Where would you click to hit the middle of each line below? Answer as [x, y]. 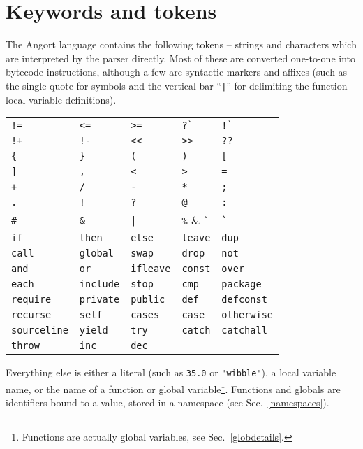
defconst [244, 300]
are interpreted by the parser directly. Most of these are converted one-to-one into [181, 58]
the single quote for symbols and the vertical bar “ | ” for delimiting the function [177, 85]
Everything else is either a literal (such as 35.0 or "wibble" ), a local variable [171, 372]
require [31, 300]
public [148, 300]
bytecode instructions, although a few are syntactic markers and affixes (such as [177, 72]
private [99, 300]
